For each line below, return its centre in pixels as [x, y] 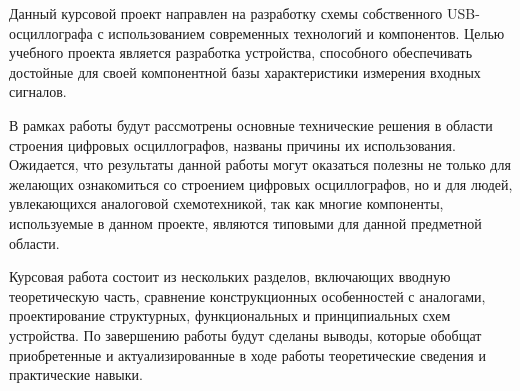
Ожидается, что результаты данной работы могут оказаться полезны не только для [260, 164]
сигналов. [38, 91]
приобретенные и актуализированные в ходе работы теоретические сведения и [247, 354]
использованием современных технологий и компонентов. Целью [306, 32]
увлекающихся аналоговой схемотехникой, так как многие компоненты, [226, 203]
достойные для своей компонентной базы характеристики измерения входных [245, 71]
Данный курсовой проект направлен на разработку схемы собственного [226, 13]
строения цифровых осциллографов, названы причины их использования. [232, 144]
